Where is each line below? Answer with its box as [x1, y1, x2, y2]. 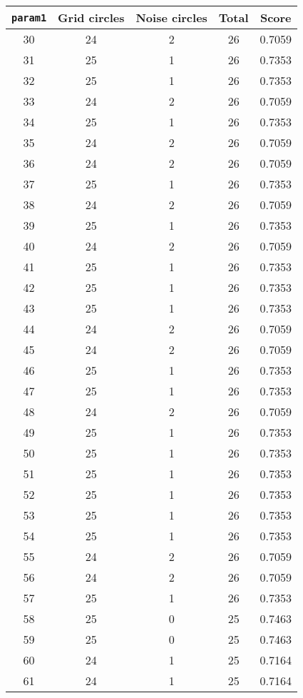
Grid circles [58, 9, 125, 26]
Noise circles [135, 9, 207, 26]
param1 [11, 11, 47, 24]
